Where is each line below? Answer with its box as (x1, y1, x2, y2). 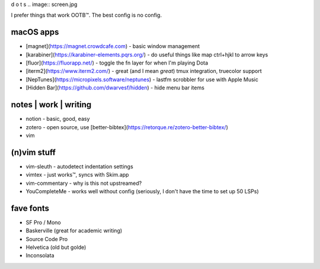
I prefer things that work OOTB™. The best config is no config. (11, 12, 162, 19)
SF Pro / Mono (25, 219, 62, 226)
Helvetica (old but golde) (25, 244, 87, 251)
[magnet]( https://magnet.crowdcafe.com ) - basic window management (25, 43, 200, 50)
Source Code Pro (25, 235, 68, 242)
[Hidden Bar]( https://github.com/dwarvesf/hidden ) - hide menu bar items (25, 84, 204, 91)
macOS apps (11, 27, 59, 37)
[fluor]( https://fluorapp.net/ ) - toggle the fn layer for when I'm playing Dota (25, 59, 209, 66)
